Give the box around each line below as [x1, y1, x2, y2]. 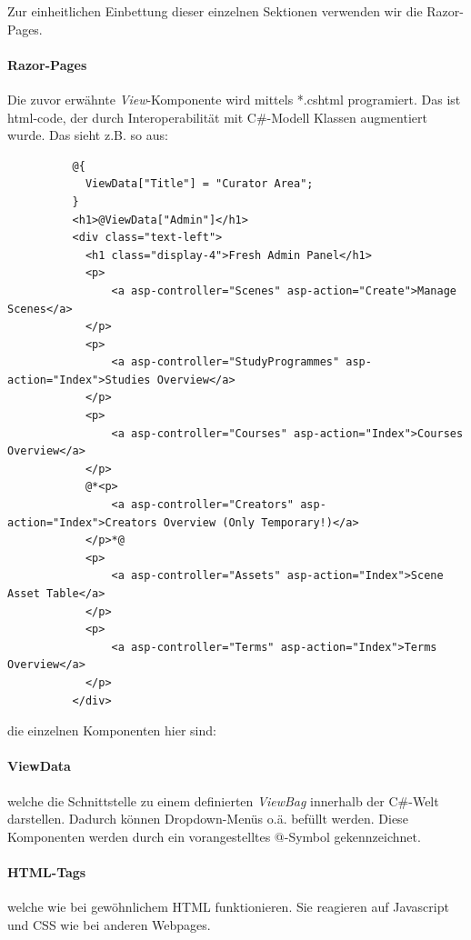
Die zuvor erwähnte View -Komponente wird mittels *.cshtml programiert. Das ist [7, 89, 461, 108]
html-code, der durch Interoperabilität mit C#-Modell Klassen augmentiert [7, 107, 427, 126]
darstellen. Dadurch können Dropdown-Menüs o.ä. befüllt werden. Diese [7, 809, 408, 828]
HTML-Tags [7, 862, 86, 881]
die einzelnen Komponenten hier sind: [7, 721, 216, 740]
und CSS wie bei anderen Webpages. [7, 915, 211, 934]
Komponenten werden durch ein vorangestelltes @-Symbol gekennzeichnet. [7, 826, 421, 845]
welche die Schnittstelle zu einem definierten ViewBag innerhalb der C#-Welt [7, 791, 439, 810]
